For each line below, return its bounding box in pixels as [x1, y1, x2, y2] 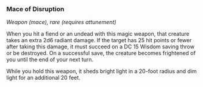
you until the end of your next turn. [6, 56, 94, 63]
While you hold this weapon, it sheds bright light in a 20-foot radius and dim [6, 68, 197, 75]
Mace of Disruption [6, 5, 65, 13]
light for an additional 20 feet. [6, 74, 80, 82]
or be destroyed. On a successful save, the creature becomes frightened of [6, 50, 196, 57]
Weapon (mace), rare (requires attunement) [6, 19, 117, 26]
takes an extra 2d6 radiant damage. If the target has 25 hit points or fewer [6, 37, 192, 44]
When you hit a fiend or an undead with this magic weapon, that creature [6, 30, 190, 37]
